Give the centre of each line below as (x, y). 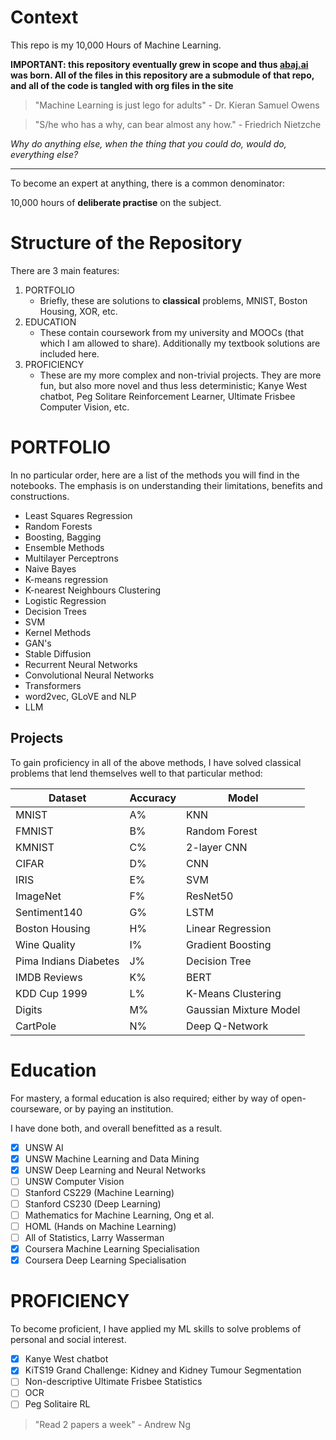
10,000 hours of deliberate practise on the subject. (116, 202)
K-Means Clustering (234, 993)
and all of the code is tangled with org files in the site (122, 85)
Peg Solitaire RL (57, 1404)
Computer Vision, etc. (84, 407)
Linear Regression (229, 928)
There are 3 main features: (65, 270)
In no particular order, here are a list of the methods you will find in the (155, 475)
